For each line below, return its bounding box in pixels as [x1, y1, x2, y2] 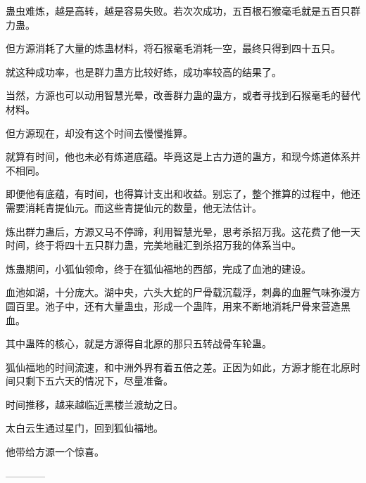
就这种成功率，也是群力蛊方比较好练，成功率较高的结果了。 [6, 64, 282, 79]
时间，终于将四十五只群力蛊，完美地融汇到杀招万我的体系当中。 [6, 238, 301, 252]
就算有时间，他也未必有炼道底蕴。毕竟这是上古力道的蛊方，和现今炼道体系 [6, 149, 351, 164]
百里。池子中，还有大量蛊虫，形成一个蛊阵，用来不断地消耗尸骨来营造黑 [15, 298, 351, 313]
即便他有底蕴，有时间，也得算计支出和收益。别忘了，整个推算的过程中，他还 [6, 186, 360, 201]
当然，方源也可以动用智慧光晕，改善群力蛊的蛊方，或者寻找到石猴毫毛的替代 [6, 88, 360, 103]
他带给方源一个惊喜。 [6, 444, 104, 459]
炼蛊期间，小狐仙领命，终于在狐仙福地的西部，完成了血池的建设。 [6, 261, 311, 276]
